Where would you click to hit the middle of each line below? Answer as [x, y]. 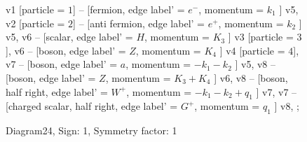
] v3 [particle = [261, 37]
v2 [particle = [35, 23]
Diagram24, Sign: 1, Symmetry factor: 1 [91, 130]
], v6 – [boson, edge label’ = [66, 50]
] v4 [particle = [252, 50]
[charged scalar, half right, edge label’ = [92, 106]
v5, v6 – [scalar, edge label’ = [69, 37]
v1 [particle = [35, 9]
